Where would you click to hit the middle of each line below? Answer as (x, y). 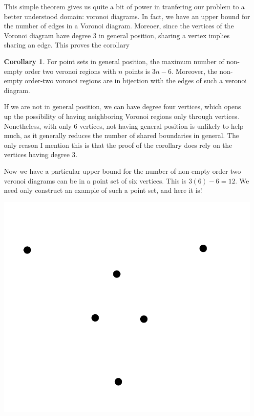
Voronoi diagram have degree (47, 35)
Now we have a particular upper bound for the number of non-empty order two (123, 171)
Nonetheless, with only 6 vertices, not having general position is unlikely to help (124, 126)
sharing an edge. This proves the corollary (67, 45)
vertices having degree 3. (41, 154)
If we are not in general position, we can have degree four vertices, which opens (123, 106)
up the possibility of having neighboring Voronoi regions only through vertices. (122, 116)
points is (137, 71)
